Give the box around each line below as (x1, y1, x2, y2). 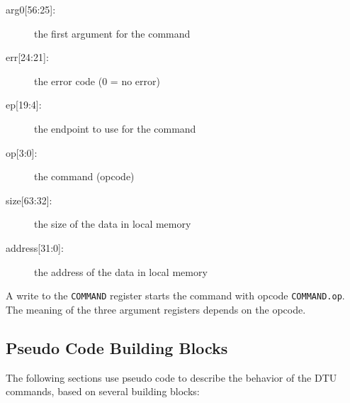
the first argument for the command (34, 26, 191, 40)
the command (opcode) (34, 169, 135, 184)
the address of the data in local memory (34, 264, 208, 279)
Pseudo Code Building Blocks (6, 336, 228, 358)
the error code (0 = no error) (34, 73, 160, 88)
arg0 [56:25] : (6, 2, 56, 16)
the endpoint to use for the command (34, 121, 196, 136)
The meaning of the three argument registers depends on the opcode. (6, 302, 306, 316)
